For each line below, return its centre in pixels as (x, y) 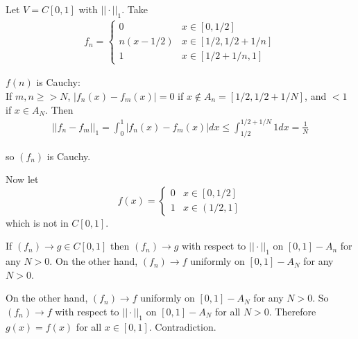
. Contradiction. (182, 326)
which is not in (37, 222)
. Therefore (292, 311)
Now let (22, 179)
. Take (135, 9)
